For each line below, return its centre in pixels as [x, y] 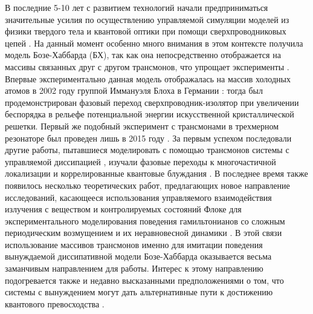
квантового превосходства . [55, 303]
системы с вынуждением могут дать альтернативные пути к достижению [139, 292]
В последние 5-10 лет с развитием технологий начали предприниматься [137, 7]
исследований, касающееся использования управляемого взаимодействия [138, 197]
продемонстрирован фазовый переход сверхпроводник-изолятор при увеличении [152, 102]
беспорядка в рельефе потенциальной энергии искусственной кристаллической [150, 114]
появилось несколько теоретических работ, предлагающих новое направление [147, 185]
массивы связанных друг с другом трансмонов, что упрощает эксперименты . [147, 66]
